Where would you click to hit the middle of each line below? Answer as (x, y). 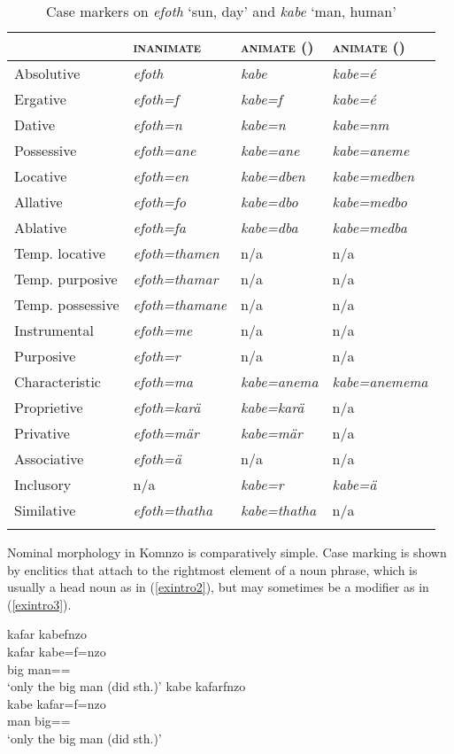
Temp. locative (60, 253)
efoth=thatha (173, 510)
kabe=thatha (279, 510)
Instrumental (54, 330)
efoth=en (161, 176)
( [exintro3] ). (39, 604)
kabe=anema (280, 381)
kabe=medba (369, 227)
